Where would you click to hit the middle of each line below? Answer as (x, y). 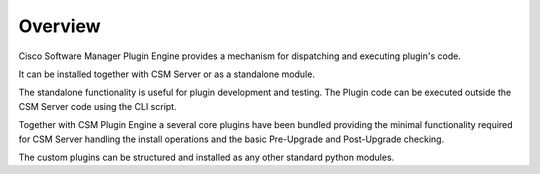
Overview (59, 26)
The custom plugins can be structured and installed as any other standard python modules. (206, 157)
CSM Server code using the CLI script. (97, 106)
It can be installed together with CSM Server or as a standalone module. (166, 74)
